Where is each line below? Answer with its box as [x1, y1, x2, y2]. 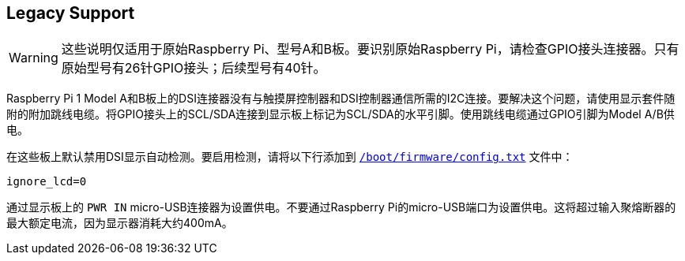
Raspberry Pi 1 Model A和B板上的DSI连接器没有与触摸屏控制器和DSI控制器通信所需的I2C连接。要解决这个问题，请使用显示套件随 [6, 91, 676, 106]
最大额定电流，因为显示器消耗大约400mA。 [6, 216, 233, 230]
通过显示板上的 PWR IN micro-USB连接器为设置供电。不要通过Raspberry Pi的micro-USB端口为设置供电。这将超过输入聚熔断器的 [6, 200, 676, 214]
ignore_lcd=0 [6, 175, 87, 188]
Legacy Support [6, 3, 135, 23]
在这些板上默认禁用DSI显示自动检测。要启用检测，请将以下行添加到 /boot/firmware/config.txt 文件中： [6, 150, 574, 164]
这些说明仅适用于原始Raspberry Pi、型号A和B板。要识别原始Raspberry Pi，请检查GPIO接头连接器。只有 [61, 41, 679, 58]
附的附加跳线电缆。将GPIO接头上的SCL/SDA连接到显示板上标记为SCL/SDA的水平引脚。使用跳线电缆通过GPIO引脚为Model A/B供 [6, 107, 675, 121]
